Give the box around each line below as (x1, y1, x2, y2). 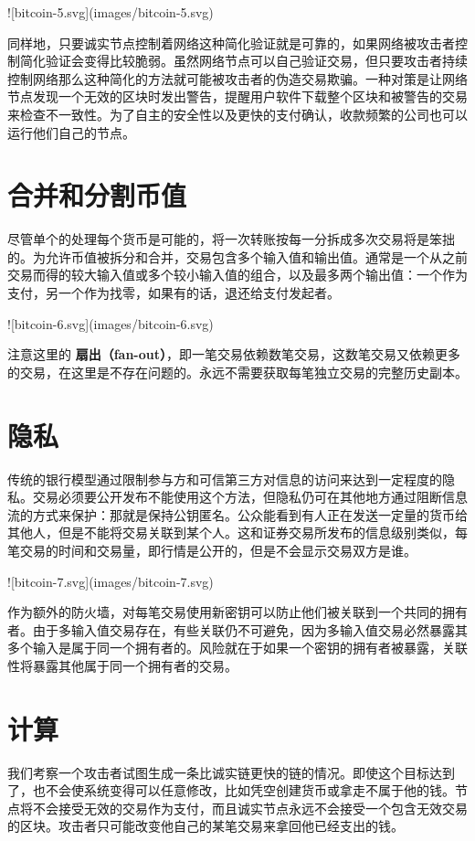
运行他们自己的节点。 (7, 122, 135, 142)
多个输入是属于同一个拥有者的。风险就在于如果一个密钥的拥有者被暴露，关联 (7, 638, 468, 657)
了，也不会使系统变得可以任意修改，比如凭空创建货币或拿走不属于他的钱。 (7, 781, 455, 800)
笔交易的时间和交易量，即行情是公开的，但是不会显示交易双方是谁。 (7, 540, 417, 559)
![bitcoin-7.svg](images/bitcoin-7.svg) (7, 571, 214, 591)
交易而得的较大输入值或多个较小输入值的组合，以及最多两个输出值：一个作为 (7, 265, 468, 284)
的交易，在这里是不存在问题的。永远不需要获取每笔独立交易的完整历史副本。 (7, 362, 468, 381)
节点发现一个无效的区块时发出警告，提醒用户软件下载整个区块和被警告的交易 (7, 87, 468, 106)
